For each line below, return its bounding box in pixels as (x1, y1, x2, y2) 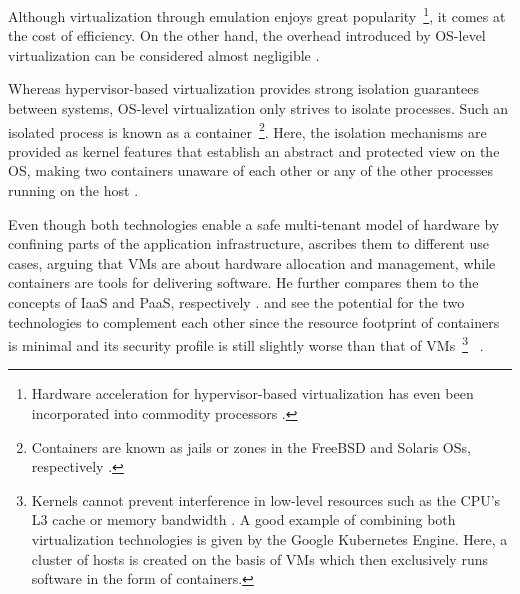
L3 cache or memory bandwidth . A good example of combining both (31, 509, 456, 530)
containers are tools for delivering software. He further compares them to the (8, 272, 479, 293)
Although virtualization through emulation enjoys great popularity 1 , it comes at (8, 3, 506, 26)
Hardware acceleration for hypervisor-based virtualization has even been (31, 383, 474, 404)
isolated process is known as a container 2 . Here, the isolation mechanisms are (8, 118, 487, 142)
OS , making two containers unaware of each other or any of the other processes (8, 160, 494, 181)
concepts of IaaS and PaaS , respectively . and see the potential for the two (8, 292, 465, 313)
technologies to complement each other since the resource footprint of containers (8, 311, 500, 332)
